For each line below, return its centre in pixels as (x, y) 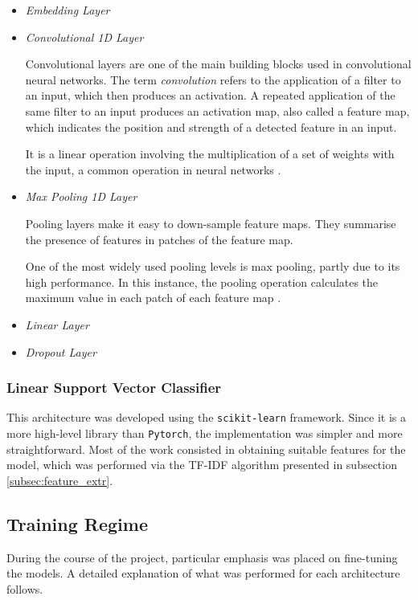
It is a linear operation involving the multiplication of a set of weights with (210, 154)
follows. (25, 588)
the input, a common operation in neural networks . (153, 169)
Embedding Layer (68, 10)
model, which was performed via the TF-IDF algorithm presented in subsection (202, 465)
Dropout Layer (61, 351)
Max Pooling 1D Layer (81, 196)
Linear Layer (57, 324)
